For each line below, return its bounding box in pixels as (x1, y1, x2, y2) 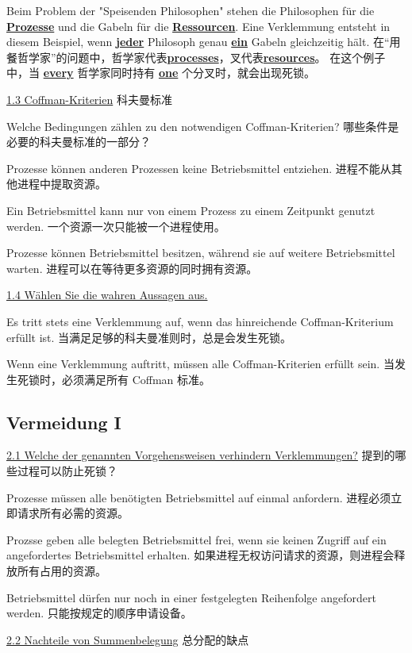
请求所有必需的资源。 (17, 505, 129, 521)
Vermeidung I (6, 409, 121, 434)
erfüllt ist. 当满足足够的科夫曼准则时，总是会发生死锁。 (6, 328, 292, 345)
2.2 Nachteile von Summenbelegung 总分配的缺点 (6, 631, 249, 647)
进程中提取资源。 (17, 175, 106, 192)
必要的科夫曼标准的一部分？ (6, 133, 151, 150)
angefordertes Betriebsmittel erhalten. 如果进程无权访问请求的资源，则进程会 (6, 547, 395, 563)
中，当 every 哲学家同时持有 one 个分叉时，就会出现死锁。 (6, 64, 315, 81)
